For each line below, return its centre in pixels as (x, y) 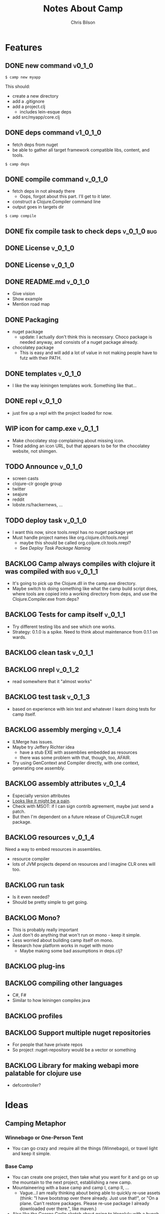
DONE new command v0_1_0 (49, 66)
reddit (18, 500)
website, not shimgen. (35, 451)
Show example (27, 299)
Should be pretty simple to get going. (50, 902)
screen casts (25, 478)
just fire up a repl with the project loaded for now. (62, 413)
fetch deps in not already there (43, 191)
